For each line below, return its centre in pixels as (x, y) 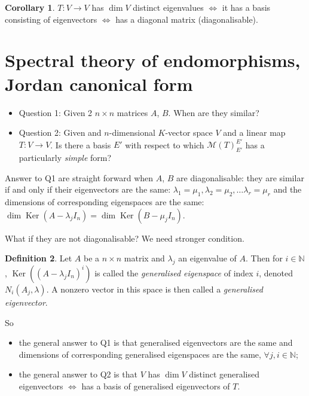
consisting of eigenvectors (51, 19)
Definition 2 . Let (39, 258)
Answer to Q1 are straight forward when (79, 177)
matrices (132, 112)
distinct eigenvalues (168, 7)
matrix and (144, 258)
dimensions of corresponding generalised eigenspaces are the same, (140, 354)
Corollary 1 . (30, 7)
